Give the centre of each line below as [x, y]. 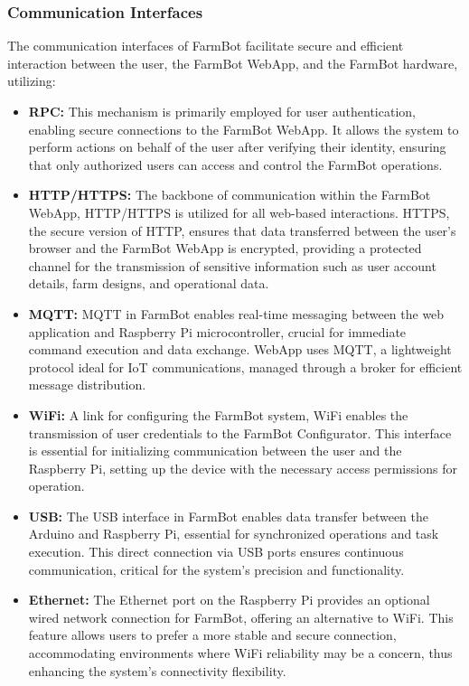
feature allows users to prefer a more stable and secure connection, [212, 635]
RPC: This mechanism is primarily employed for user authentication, [222, 111]
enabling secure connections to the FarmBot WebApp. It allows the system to [244, 129]
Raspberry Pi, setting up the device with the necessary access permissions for [243, 468]
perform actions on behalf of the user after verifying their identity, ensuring [237, 147]
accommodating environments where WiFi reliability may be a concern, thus [240, 653]
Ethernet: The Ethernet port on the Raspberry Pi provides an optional [229, 600]
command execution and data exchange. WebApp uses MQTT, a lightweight [240, 349]
